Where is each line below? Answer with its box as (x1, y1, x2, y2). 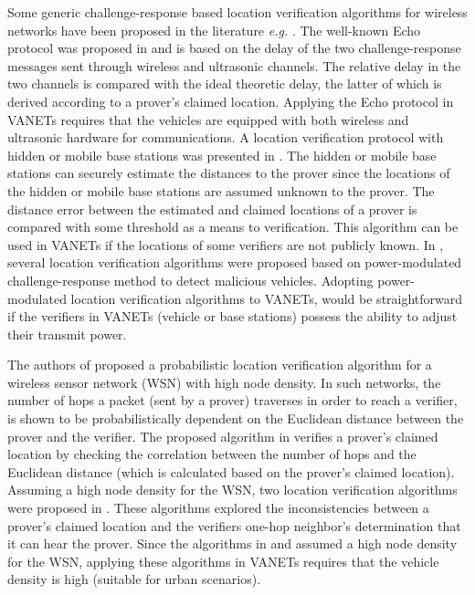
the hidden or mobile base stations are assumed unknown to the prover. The (7, 181, 435, 200)
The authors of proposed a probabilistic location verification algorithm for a (7, 355, 432, 374)
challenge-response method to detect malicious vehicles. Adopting (7, 270, 374, 289)
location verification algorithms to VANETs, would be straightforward (70, 288, 463, 308)
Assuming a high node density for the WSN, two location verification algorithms (7, 480, 458, 499)
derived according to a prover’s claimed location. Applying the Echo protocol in (7, 91, 454, 110)
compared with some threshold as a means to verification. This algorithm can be (7, 217, 459, 236)
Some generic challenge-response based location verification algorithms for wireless (7, 3, 468, 21)
